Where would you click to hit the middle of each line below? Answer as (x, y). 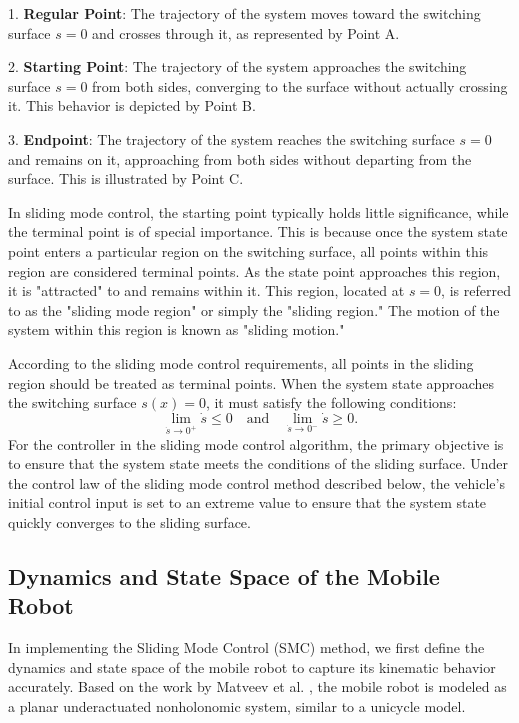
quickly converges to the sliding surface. (129, 522)
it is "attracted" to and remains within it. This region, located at (206, 290)
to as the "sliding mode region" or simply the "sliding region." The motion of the (254, 309)
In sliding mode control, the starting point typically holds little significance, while (258, 211)
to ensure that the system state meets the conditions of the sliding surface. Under (258, 463)
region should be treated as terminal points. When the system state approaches (251, 382)
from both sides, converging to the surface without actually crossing (300, 85)
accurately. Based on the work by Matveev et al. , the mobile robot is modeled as (257, 686)
